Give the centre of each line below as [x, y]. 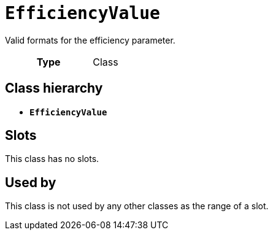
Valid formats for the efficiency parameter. [90, 40]
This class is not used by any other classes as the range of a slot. [137, 206]
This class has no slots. [52, 159]
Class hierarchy [54, 88]
